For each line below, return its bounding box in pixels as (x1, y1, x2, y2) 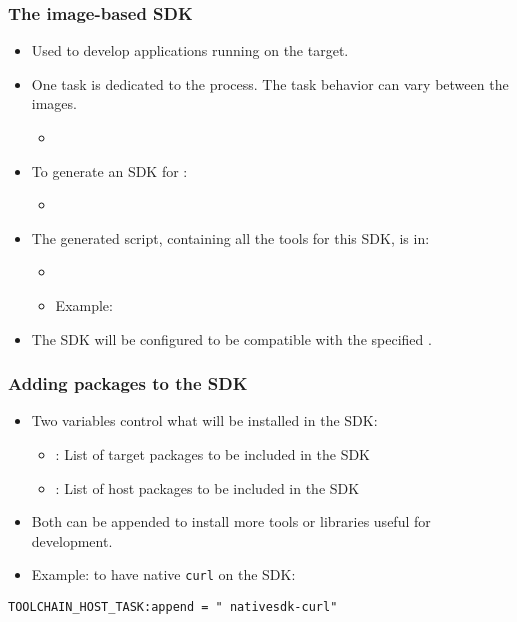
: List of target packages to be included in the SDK (55, 443, 371, 464)
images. (31, 93, 77, 114)
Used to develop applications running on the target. (31, 40, 349, 61)
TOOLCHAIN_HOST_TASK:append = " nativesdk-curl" (8, 600, 338, 614)
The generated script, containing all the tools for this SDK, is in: (31, 227, 430, 248)
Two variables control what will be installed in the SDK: (31, 410, 378, 431)
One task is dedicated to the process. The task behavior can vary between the (31, 73, 509, 94)
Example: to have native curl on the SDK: (31, 564, 296, 585)
